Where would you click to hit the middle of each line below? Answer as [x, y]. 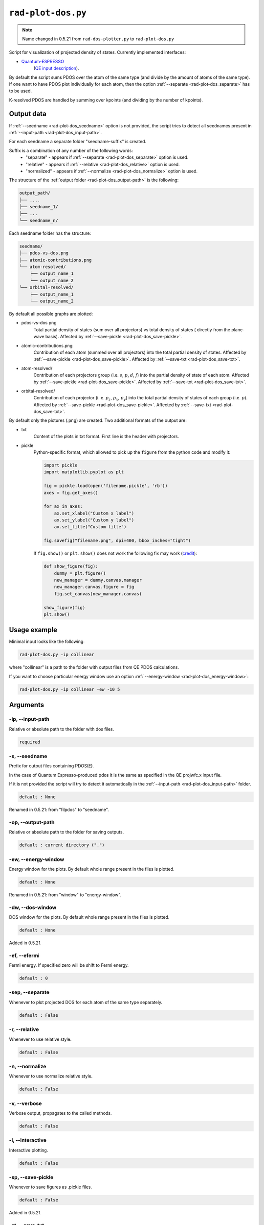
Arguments [27, 705]
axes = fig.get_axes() [71, 493]
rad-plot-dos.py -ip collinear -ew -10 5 [70, 689]
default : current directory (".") [62, 845]
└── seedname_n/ [39, 220]
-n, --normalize [28, 1066]
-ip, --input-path [29, 719]
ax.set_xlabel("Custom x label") [94, 513]
